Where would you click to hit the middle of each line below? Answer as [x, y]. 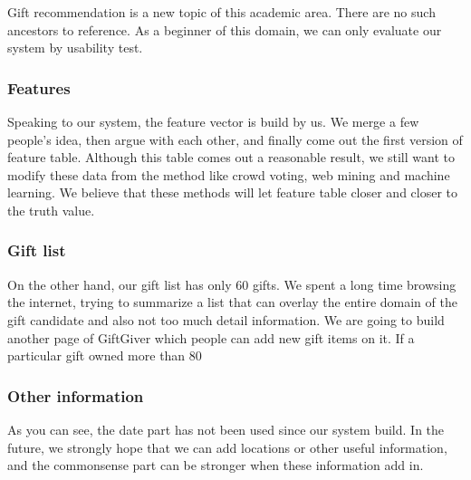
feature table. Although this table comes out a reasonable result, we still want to [231, 157]
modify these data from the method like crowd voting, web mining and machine [229, 174]
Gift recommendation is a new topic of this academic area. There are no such [221, 12]
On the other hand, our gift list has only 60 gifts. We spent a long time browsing [232, 284]
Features [39, 87]
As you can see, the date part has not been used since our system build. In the [226, 429]
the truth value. [51, 210]
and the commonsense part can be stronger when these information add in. [216, 465]
